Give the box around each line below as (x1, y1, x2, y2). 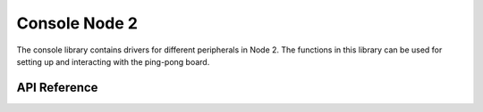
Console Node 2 (16, 13, 139, 33)
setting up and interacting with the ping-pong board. (16, 56, 210, 67)
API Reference (16, 80, 98, 95)
